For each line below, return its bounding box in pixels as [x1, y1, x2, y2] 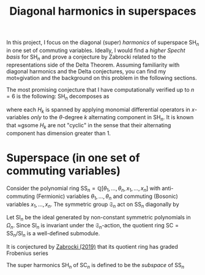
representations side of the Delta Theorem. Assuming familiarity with [6, 61, 180, 68]
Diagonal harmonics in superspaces [9, 4, 196, 18]
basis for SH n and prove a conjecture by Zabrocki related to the [6, 53, 166, 62]
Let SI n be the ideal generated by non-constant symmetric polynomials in [6, 214, 191, 222]
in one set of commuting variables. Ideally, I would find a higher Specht [6, 46, 185, 54]
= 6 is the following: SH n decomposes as [6, 92, 110, 101]
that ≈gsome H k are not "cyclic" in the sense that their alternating [6, 122, 171, 130]
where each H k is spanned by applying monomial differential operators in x [6, 106, 195, 114]
